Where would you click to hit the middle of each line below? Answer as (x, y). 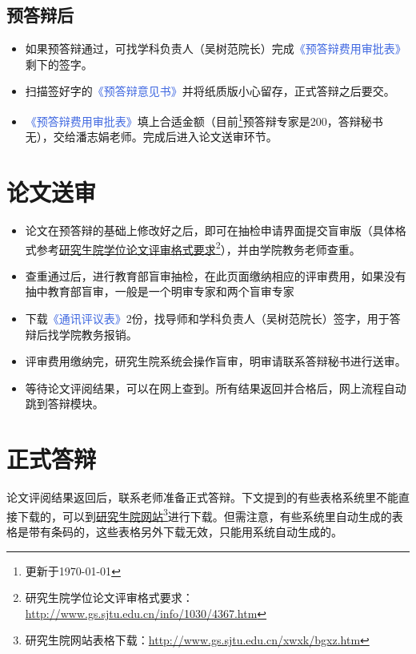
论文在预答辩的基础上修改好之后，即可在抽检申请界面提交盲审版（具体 (210, 230)
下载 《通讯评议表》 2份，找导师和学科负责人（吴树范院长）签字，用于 (207, 318)
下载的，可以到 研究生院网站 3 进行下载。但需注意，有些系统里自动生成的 (204, 515)
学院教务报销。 (98, 334)
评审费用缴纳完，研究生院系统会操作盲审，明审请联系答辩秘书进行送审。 (216, 361)
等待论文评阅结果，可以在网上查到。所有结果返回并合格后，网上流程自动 (216, 388)
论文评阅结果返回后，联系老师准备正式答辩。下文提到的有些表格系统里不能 (202, 497)
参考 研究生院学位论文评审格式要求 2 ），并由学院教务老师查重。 (198, 248)
